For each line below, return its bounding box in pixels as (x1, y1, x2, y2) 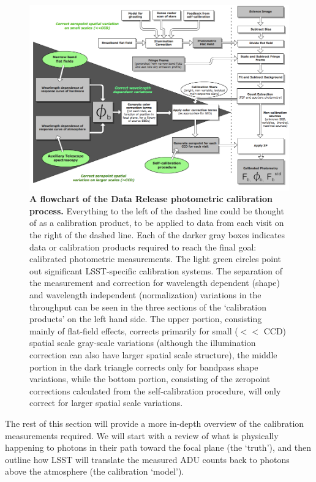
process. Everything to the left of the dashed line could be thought (29, 204, 284, 217)
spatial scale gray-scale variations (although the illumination (29, 336, 256, 349)
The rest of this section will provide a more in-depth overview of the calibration (5, 416, 304, 429)
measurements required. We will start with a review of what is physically (5, 429, 279, 442)
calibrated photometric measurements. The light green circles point (29, 252, 282, 265)
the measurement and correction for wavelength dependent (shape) (29, 276, 280, 289)
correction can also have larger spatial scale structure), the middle (29, 348, 277, 361)
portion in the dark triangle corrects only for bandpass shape (29, 360, 258, 373)
